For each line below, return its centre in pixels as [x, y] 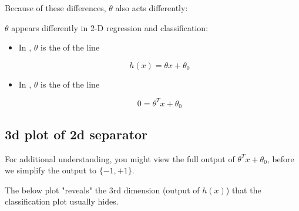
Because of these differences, [56, 8]
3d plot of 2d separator [76, 134]
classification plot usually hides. [62, 201]
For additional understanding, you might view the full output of [120, 158]
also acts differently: [152, 8]
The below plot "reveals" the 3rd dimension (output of [102, 190]
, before [280, 158]
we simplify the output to [51, 170]
